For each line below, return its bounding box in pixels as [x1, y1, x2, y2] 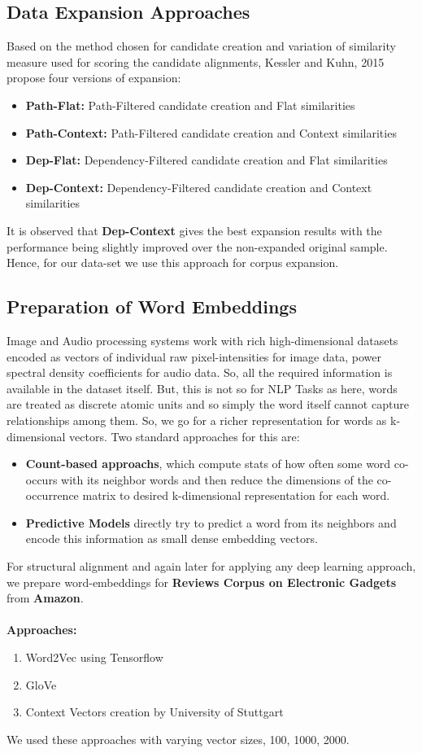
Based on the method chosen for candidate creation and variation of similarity [7, 37, 396, 55]
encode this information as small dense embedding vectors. [25, 530, 318, 547]
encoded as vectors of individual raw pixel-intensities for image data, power [7, 348, 381, 365]
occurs [25, 471, 58, 488]
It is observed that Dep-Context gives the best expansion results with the [7, 221, 382, 239]
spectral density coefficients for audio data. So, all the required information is [7, 364, 393, 381]
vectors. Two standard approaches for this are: [69, 427, 300, 444]
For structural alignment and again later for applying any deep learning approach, [7, 558, 416, 575]
